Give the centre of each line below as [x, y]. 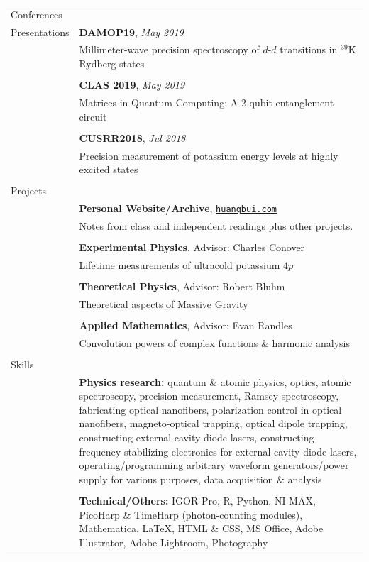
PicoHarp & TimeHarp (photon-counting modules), [191, 514]
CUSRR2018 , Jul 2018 [132, 137]
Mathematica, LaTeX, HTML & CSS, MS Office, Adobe [201, 528]
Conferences [37, 14]
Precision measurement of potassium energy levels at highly [209, 155]
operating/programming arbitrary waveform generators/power [214, 465]
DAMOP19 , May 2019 [131, 32]
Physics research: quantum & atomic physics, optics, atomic [215, 381]
